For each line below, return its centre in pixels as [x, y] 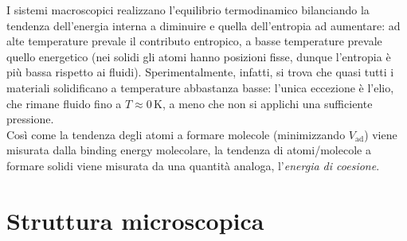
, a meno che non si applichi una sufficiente [268, 103]
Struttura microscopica [135, 220]
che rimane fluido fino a [64, 103]
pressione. [30, 119]
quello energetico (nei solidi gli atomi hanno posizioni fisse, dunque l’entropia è [199, 56]
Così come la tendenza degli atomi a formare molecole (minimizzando [176, 134]
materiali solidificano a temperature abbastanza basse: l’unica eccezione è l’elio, [200, 87]
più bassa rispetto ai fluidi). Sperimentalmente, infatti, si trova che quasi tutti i [200, 72]
